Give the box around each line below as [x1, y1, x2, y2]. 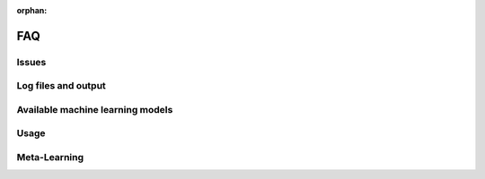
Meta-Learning [16, 151, 84, 164]
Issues [16, 55, 47, 68]
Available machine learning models [16, 103, 173, 115]
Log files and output [16, 80, 107, 92]
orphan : [16, 5, 48, 15]
